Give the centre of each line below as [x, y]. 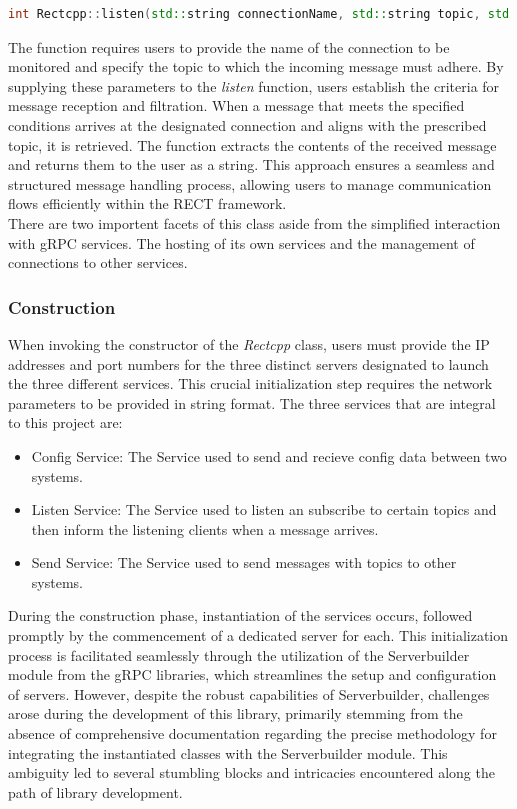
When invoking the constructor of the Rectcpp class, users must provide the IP [249, 343]
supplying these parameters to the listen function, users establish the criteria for [254, 85]
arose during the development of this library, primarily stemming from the [235, 713]
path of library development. [95, 791]
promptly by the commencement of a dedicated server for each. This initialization [258, 635]
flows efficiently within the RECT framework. [147, 203]
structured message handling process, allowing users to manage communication [250, 183]
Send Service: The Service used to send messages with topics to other [244, 562]
